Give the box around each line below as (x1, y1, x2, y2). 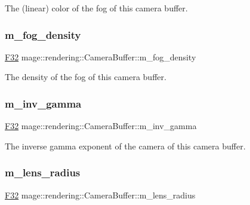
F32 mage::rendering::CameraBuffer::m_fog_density (5, 50, 196, 63)
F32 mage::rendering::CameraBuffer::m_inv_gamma (5, 120, 197, 132)
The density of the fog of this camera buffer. (5, 71, 166, 83)
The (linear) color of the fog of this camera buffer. (5, 2, 188, 14)
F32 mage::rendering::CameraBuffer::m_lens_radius (5, 188, 196, 201)
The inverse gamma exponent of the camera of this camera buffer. (5, 139, 246, 152)
